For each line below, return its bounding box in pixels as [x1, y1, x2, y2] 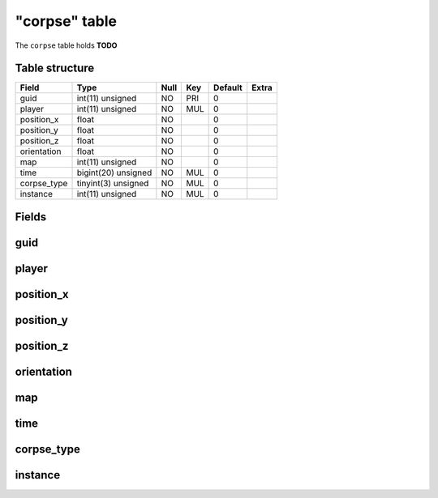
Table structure [15, 62, 95, 75]
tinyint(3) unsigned [76, 178, 149, 189]
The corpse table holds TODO [15, 40, 118, 50]
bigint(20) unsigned [76, 167, 152, 178]
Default [213, 82, 243, 93]
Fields [15, 210, 47, 223]
